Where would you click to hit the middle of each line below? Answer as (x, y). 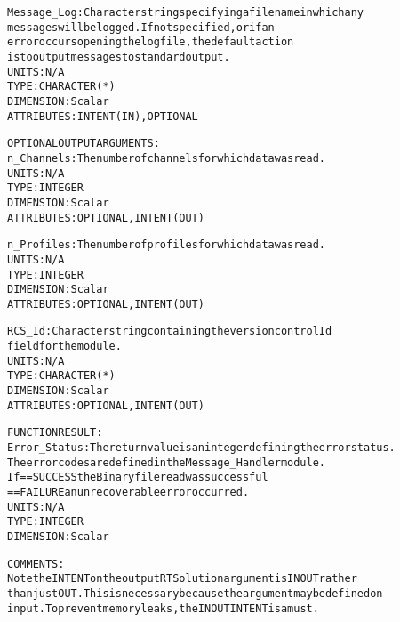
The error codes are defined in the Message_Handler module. (167, 462)
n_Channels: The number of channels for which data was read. (166, 158)
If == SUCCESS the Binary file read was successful (138, 477)
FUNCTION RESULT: (55, 433)
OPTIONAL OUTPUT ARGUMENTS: (84, 144)
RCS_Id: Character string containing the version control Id (170, 331)
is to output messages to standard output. (119, 57)
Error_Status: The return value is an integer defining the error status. (201, 448)
